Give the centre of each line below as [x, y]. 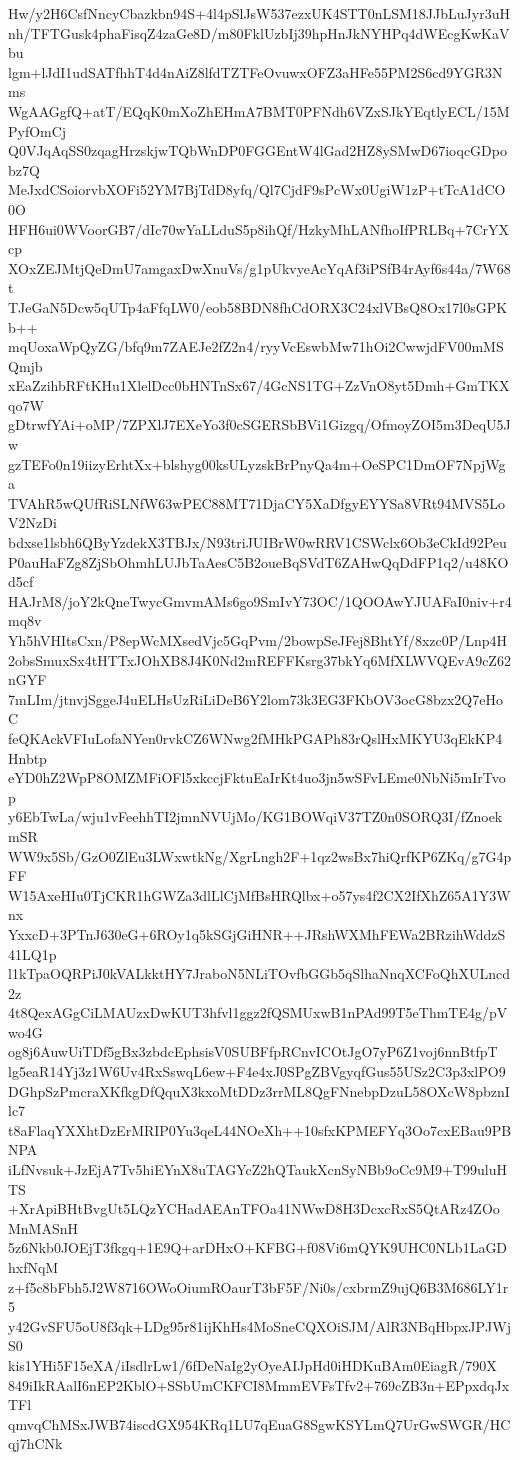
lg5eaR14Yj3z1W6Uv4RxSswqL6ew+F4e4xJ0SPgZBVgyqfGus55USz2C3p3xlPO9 [257, 1071]
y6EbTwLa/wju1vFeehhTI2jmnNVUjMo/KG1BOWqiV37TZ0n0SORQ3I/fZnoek [255, 816]
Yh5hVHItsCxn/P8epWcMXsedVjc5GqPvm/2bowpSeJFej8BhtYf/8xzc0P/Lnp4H [258, 640]
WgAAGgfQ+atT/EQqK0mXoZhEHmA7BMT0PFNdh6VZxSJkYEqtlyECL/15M [259, 110]
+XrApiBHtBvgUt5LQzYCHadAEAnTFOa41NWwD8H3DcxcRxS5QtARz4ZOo [254, 1208]
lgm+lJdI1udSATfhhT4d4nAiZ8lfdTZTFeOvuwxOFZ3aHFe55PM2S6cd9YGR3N [255, 71]
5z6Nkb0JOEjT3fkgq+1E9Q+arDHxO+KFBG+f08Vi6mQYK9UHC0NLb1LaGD [258, 1247]
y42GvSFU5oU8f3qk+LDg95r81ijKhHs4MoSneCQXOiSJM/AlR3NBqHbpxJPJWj [259, 1325]
